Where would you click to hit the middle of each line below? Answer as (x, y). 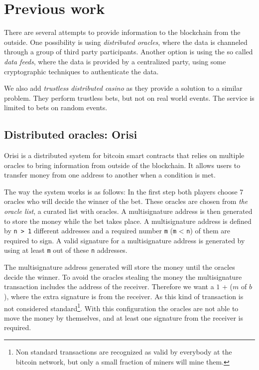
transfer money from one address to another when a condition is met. (110, 175)
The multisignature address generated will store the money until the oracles (120, 267)
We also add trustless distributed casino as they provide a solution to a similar (123, 88)
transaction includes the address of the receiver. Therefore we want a (109, 286)
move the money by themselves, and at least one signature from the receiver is (124, 317)
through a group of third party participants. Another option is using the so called (129, 52)
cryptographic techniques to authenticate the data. (81, 71)
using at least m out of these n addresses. (66, 250)
